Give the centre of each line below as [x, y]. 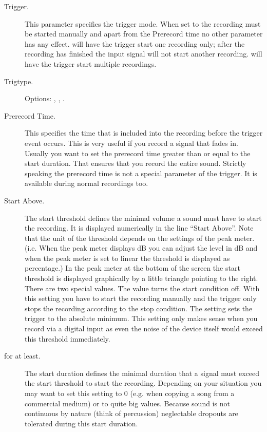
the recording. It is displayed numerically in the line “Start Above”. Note [139, 228]
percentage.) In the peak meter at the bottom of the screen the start [132, 268]
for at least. [22, 356]
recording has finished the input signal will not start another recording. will [144, 54]
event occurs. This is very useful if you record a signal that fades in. [131, 143]
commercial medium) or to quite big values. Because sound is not [127, 403]
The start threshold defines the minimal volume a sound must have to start [143, 218]
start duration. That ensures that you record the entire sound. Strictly [136, 163]
